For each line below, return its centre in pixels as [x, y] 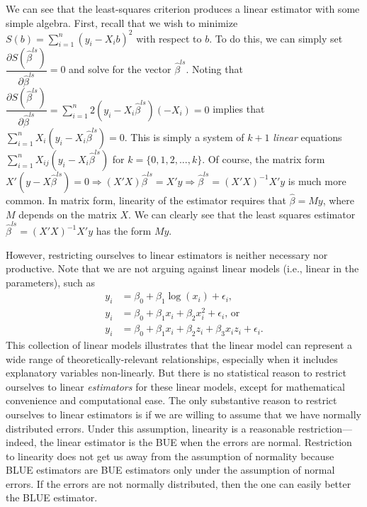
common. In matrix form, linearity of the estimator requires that [146, 200]
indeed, [21, 442]
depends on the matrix [68, 214]
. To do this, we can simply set [276, 38]
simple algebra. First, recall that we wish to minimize [122, 22]
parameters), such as [50, 282]
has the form [124, 230]
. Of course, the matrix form [264, 158]
